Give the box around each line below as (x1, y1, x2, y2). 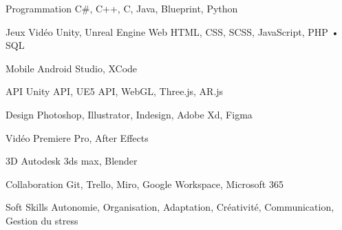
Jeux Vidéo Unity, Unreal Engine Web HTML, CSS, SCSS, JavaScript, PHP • (6, 24, 339, 39)
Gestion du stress (6, 213, 78, 227)
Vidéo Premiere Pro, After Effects (6, 130, 149, 145)
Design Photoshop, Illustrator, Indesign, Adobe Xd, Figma (6, 107, 253, 121)
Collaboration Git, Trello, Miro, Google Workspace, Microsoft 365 (6, 176, 284, 191)
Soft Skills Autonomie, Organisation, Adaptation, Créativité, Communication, (6, 200, 334, 214)
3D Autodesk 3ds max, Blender (6, 154, 138, 168)
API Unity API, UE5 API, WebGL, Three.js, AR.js (6, 84, 224, 98)
